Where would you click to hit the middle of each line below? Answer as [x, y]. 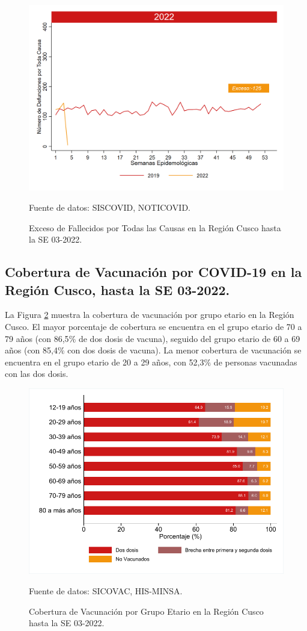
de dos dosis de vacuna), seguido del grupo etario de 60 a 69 [189, 338]
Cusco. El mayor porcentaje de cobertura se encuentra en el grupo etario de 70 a [153, 327]
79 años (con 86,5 [37, 338]
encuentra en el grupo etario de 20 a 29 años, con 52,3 [105, 362]
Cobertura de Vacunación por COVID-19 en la [153, 272]
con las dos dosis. [37, 374]
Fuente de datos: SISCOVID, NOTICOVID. [110, 207]
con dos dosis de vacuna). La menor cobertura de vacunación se [184, 350]
